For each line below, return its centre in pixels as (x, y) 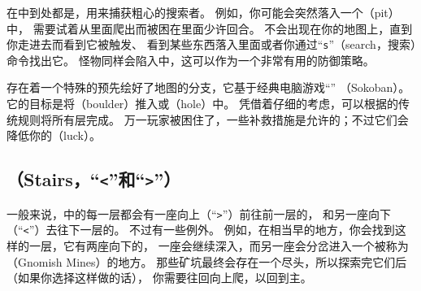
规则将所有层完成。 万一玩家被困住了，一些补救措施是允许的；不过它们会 (213, 119)
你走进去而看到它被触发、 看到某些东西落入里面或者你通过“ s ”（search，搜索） (211, 44)
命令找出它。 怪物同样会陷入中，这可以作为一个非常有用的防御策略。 (191, 60)
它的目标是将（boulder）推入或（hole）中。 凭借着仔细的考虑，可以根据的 (202, 104)
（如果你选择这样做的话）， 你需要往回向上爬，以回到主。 (159, 278)
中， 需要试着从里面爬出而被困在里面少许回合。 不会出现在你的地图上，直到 (210, 28)
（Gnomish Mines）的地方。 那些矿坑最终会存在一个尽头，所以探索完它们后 (207, 261)
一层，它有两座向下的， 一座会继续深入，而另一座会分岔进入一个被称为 (219, 245)
